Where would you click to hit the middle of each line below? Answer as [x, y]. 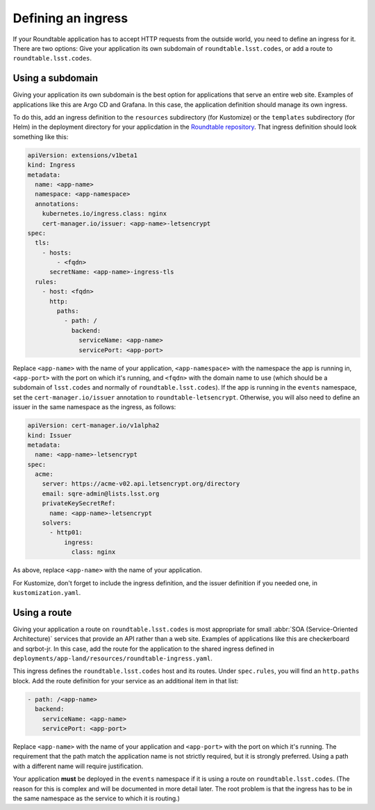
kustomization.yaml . [47, 592]
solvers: [57, 523]
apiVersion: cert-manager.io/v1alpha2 [93, 426]
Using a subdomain [56, 78]
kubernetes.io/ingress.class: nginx [104, 214]
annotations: [57, 204]
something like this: [41, 136]
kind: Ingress [51, 165]
